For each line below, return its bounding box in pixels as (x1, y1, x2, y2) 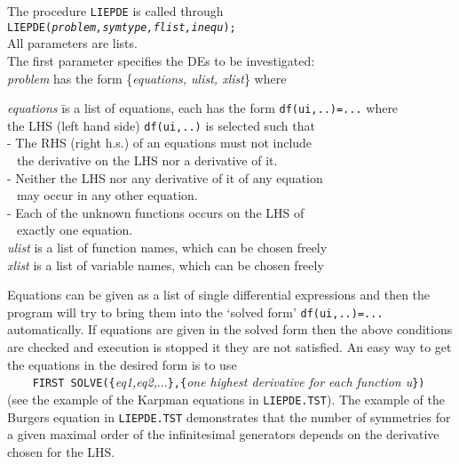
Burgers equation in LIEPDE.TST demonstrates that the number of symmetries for (7, 407, 451, 426)
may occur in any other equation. (16, 186, 198, 204)
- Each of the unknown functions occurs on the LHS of (7, 203, 305, 221)
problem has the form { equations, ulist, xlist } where (7, 68, 287, 87)
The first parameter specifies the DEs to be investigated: (7, 51, 315, 69)
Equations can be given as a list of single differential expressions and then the (7, 285, 431, 304)
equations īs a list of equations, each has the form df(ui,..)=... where (7, 99, 399, 117)
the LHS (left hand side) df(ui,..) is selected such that (7, 116, 315, 134)
